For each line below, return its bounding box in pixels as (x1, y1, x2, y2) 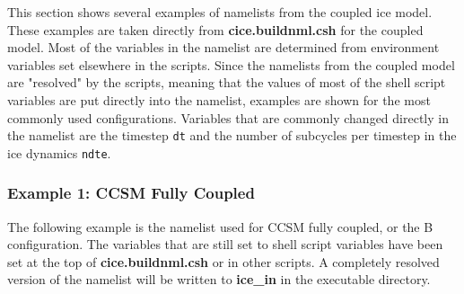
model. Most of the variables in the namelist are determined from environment (7, 38, 440, 57)
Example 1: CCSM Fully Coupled (7, 182, 255, 204)
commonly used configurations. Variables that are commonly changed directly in (7, 108, 449, 127)
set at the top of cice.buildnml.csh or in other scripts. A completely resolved (7, 252, 440, 271)
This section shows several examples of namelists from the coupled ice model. (7, 3, 433, 21)
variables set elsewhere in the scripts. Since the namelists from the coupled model (7, 55, 455, 74)
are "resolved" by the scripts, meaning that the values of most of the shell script (7, 73, 446, 92)
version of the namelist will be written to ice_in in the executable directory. (7, 270, 431, 289)
